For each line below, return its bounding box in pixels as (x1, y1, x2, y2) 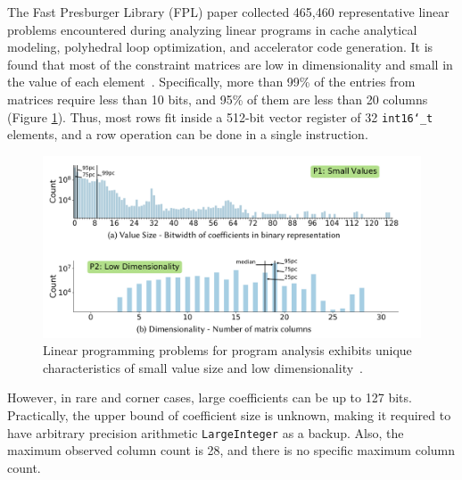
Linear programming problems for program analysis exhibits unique (43, 341, 412, 360)
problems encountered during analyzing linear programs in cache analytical (7, 20, 417, 38)
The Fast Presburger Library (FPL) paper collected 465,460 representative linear (7, 3, 450, 21)
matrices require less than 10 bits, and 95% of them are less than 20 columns (7, 89, 428, 108)
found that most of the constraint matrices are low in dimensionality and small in (7, 54, 453, 73)
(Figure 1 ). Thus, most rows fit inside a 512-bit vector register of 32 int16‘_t (7, 107, 433, 126)
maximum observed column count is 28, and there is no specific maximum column (7, 441, 456, 459)
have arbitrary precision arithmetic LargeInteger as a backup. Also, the (7, 423, 404, 442)
